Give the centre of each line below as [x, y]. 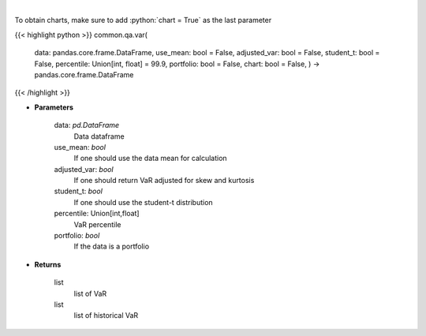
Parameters [54, 107]
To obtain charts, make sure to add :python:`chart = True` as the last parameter [143, 21]
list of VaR [90, 293]
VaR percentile [97, 224]
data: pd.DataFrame [87, 125]
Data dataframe [99, 136]
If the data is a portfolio [112, 246]
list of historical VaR [106, 315]
